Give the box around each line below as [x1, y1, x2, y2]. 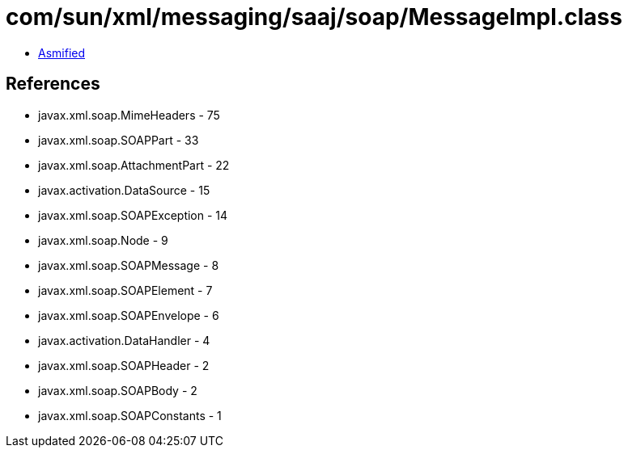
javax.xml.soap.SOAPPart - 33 [38, 132, 199, 147]
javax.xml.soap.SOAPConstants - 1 [38, 408, 222, 422]
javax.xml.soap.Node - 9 [38, 233, 168, 247]
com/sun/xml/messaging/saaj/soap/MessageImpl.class [6, 3, 622, 31]
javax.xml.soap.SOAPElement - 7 [38, 283, 213, 297]
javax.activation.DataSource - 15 [38, 183, 210, 197]
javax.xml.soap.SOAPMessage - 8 [38, 258, 219, 272]
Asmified [38, 45, 86, 60]
